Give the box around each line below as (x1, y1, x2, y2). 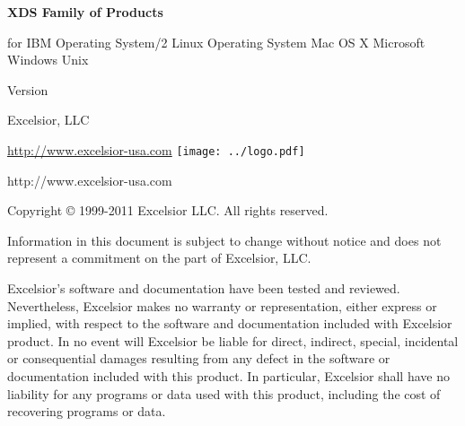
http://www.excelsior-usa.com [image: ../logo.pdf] (7, 140, 305, 159)
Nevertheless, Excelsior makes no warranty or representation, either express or (7, 296, 437, 315)
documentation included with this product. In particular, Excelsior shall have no (7, 366, 450, 385)
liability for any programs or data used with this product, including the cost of (7, 384, 441, 403)
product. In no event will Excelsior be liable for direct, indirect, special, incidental (7, 331, 459, 350)
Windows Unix (7, 50, 89, 69)
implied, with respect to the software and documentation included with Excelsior (7, 314, 452, 333)
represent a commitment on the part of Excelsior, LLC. (7, 248, 311, 267)
